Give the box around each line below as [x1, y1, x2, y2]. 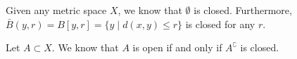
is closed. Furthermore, [194, 3, 292, 17]
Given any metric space [6, 3, 107, 17]
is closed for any [185, 16, 255, 31]
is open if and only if [132, 40, 222, 55]
